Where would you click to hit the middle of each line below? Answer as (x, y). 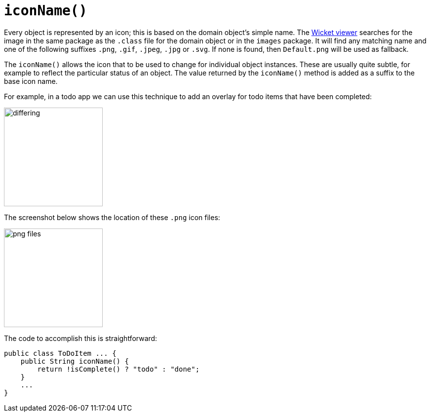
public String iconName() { (75, 361)
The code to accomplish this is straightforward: (81, 338)
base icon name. (31, 81)
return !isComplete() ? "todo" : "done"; (118, 369)
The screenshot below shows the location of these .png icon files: (112, 217)
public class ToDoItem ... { (60, 353)
